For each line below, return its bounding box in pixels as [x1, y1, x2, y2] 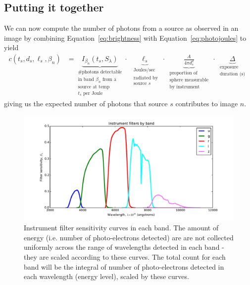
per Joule [83, 91, 103, 96]
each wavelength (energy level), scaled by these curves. [24, 271, 189, 282]
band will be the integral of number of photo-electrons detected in [24, 261, 224, 272]
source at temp [78, 84, 110, 89]
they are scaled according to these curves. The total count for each [24, 252, 226, 262]
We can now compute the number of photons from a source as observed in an [4, 23, 239, 33]
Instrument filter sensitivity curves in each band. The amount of [24, 222, 219, 233]
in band [78, 76, 95, 82]
